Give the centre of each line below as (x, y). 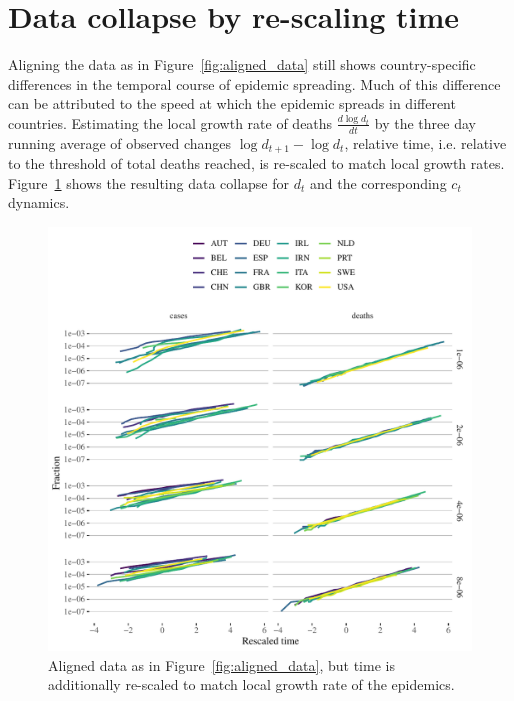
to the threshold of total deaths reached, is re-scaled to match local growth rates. (256, 163)
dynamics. (39, 202)
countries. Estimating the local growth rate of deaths (170, 122)
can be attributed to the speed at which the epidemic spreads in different (232, 103)
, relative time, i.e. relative (425, 142)
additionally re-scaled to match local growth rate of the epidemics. (251, 684)
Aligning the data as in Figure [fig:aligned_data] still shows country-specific (242, 64)
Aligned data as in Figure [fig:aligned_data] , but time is (221, 664)
